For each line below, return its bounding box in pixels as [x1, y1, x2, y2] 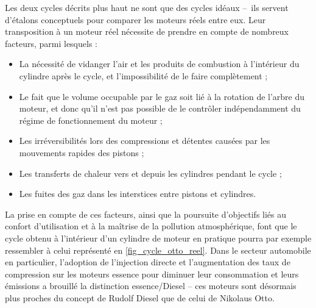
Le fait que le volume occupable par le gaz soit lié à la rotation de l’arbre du [19, 90, 305, 102]
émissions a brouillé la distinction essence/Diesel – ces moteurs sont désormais [5, 279, 297, 292]
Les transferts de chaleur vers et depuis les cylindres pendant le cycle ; [19, 167, 282, 179]
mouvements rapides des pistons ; [19, 146, 144, 159]
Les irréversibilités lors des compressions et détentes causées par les [19, 134, 270, 147]
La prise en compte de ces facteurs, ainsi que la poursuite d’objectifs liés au [5, 207, 287, 220]
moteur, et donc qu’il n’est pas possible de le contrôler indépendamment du [19, 102, 301, 115]
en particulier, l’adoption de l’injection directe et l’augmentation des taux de [5, 256, 290, 268]
